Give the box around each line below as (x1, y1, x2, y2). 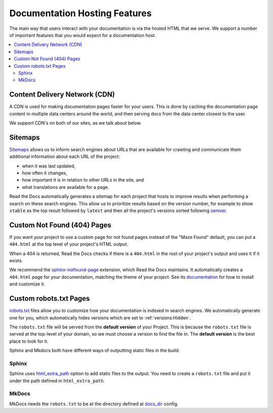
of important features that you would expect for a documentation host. (9, 32, 156, 38)
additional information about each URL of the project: (9, 153, 120, 159)
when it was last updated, (22, 162, 76, 169)
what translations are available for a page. (22, 184, 110, 190)
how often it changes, (22, 170, 68, 176)
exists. (9, 258, 23, 264)
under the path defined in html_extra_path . (9, 378, 105, 384)
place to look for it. (9, 338, 49, 344)
